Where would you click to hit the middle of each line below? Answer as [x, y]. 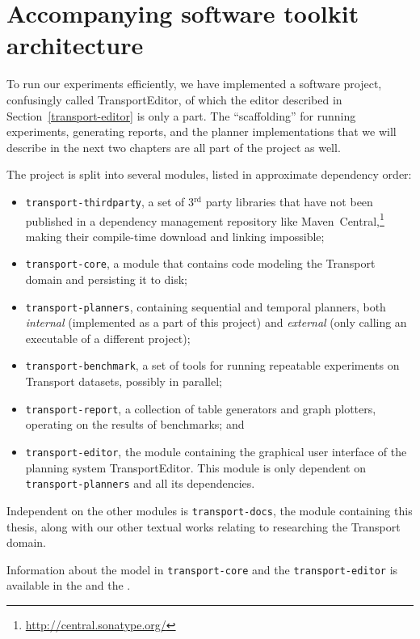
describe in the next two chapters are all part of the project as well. [174, 147]
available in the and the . [69, 585]
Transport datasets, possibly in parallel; [124, 381]
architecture [75, 45]
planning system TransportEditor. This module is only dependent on [195, 467]
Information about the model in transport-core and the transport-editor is [202, 569]
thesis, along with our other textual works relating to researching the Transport [204, 526]
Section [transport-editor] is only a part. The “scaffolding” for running [181, 115]
